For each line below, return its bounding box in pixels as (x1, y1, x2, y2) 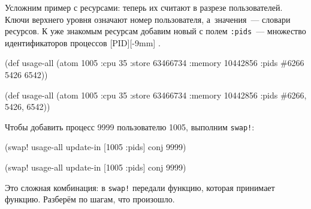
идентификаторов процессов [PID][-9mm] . (5, 36, 161, 49)
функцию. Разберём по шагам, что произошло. (5, 193, 175, 205)
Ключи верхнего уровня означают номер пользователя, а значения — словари (5, 13, 291, 25)
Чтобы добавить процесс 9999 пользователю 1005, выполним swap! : (5, 120, 255, 133)
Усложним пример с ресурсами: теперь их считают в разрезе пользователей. (5, 1, 283, 13)
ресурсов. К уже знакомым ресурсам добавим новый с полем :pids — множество (5, 25, 306, 37)
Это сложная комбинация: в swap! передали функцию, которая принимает (5, 181, 275, 193)
